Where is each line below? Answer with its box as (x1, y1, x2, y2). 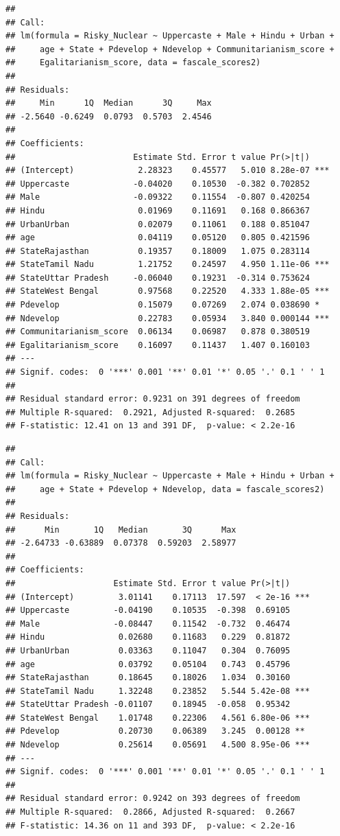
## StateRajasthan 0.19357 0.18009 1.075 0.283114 (5, 246, 310, 256)
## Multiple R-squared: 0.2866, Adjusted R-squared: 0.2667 (5, 807, 295, 817)
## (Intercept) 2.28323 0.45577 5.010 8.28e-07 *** (5, 165, 330, 176)
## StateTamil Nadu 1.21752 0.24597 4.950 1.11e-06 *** (5, 259, 330, 270)
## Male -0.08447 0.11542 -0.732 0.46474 (5, 618, 291, 629)
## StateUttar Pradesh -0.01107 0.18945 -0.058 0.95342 (5, 699, 291, 710)
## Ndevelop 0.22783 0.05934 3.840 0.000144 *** (5, 313, 330, 323)
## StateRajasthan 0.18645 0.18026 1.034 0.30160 (5, 673, 291, 683)
